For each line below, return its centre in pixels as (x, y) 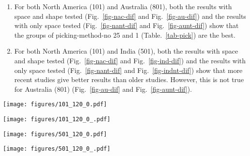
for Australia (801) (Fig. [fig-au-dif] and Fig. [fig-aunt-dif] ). (103, 89)
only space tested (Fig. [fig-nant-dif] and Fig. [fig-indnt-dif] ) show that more (128, 70)
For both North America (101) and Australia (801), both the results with (123, 6)
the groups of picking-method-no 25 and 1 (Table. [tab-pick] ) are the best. (125, 35)
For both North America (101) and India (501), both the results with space (126, 51)
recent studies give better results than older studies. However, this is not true (129, 79)
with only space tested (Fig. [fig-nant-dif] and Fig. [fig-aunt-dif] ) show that (126, 25)
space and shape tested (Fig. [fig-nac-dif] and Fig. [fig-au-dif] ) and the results (130, 16)
